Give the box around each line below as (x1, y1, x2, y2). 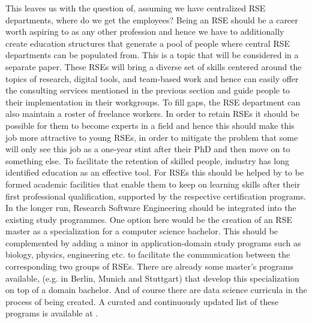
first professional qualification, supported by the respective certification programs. (5, 189, 306, 202)
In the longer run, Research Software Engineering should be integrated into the (5, 201, 296, 214)
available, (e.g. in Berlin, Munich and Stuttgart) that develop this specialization (5, 271, 299, 284)
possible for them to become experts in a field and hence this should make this (5, 119, 295, 131)
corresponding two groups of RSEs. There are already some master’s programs (5, 260, 293, 273)
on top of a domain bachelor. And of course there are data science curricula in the (5, 283, 307, 296)
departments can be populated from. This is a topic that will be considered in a (5, 49, 299, 61)
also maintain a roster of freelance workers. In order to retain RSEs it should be (5, 107, 299, 120)
